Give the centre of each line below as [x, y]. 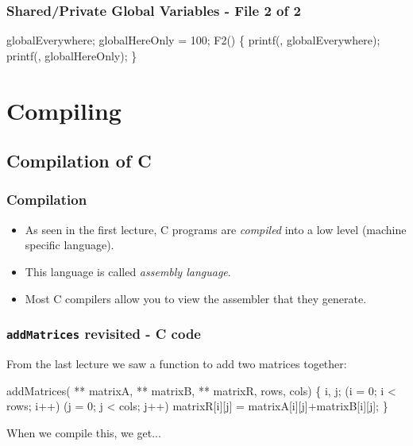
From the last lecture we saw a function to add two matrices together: [177, 363]
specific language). [69, 245]
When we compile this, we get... [84, 432]
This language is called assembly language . [128, 271]
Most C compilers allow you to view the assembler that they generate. [196, 298]
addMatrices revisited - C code [104, 334]
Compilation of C [79, 161]
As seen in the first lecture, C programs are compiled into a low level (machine [216, 229]
